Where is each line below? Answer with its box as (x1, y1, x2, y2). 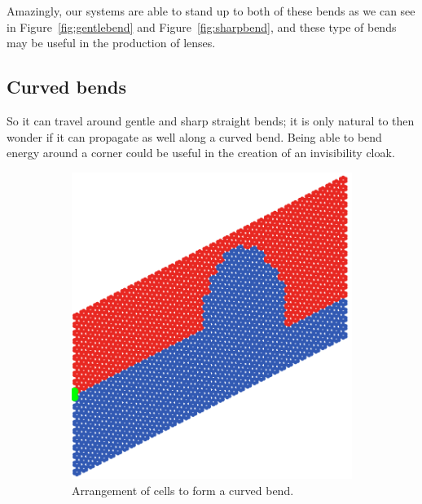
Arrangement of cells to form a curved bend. (72, 481, 294, 498)
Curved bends (7, 74, 126, 99)
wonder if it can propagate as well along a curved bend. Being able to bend (7, 128, 382, 145)
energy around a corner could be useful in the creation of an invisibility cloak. (7, 144, 395, 161)
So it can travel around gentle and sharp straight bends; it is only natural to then (7, 112, 415, 129)
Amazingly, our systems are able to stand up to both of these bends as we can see (7, 2, 415, 19)
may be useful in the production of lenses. (7, 34, 216, 51)
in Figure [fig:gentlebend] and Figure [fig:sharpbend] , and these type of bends (7, 18, 397, 35)
